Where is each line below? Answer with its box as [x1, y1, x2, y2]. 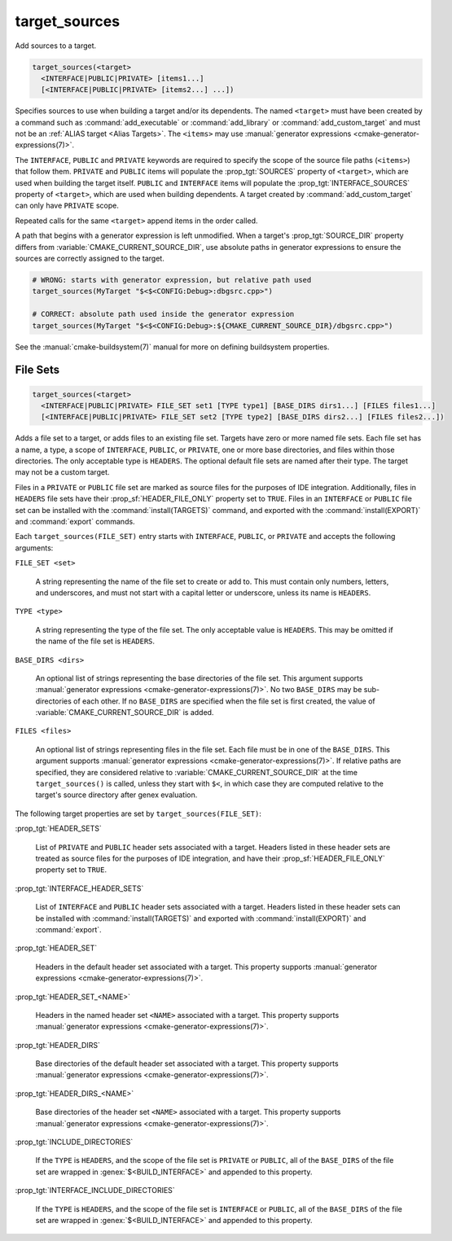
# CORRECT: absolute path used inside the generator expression [32, 309, 295, 319]
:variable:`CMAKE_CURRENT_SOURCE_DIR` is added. [35, 708, 214, 717]
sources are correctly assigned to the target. [15, 253, 165, 263]
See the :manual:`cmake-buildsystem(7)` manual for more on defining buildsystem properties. [15, 342, 330, 352]
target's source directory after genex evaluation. [35, 790, 198, 800]
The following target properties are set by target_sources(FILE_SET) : [15, 809, 262, 818]
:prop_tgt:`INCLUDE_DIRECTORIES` [15, 1137, 134, 1147]
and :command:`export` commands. [15, 517, 135, 527]
